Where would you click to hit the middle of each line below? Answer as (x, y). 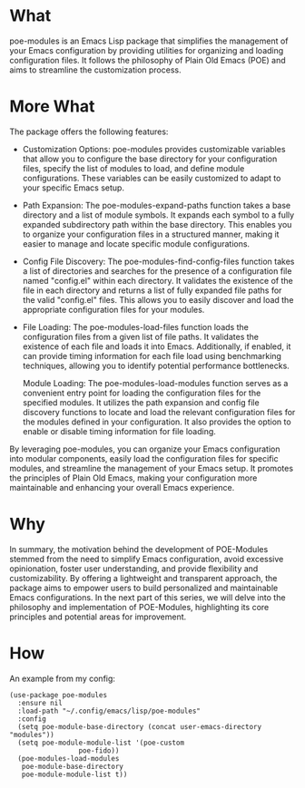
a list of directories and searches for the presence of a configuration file (157, 271)
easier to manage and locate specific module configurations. (136, 243)
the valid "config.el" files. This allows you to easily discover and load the (158, 299)
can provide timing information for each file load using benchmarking (152, 355)
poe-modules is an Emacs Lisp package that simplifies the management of (149, 41)
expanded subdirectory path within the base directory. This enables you (157, 224)
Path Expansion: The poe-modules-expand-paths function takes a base (157, 205)
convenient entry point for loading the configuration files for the (142, 393)
